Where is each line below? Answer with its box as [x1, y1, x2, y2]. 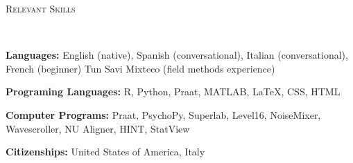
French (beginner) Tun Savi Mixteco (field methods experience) [6, 61, 275, 75]
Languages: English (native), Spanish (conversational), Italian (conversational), [6, 48, 348, 62]
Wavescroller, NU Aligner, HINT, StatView [6, 121, 190, 135]
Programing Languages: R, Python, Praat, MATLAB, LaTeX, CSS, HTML [6, 84, 341, 99]
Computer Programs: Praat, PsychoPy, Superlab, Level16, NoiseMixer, [6, 107, 321, 122]
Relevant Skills [6, 1, 76, 15]
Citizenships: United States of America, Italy [6, 144, 205, 159]
